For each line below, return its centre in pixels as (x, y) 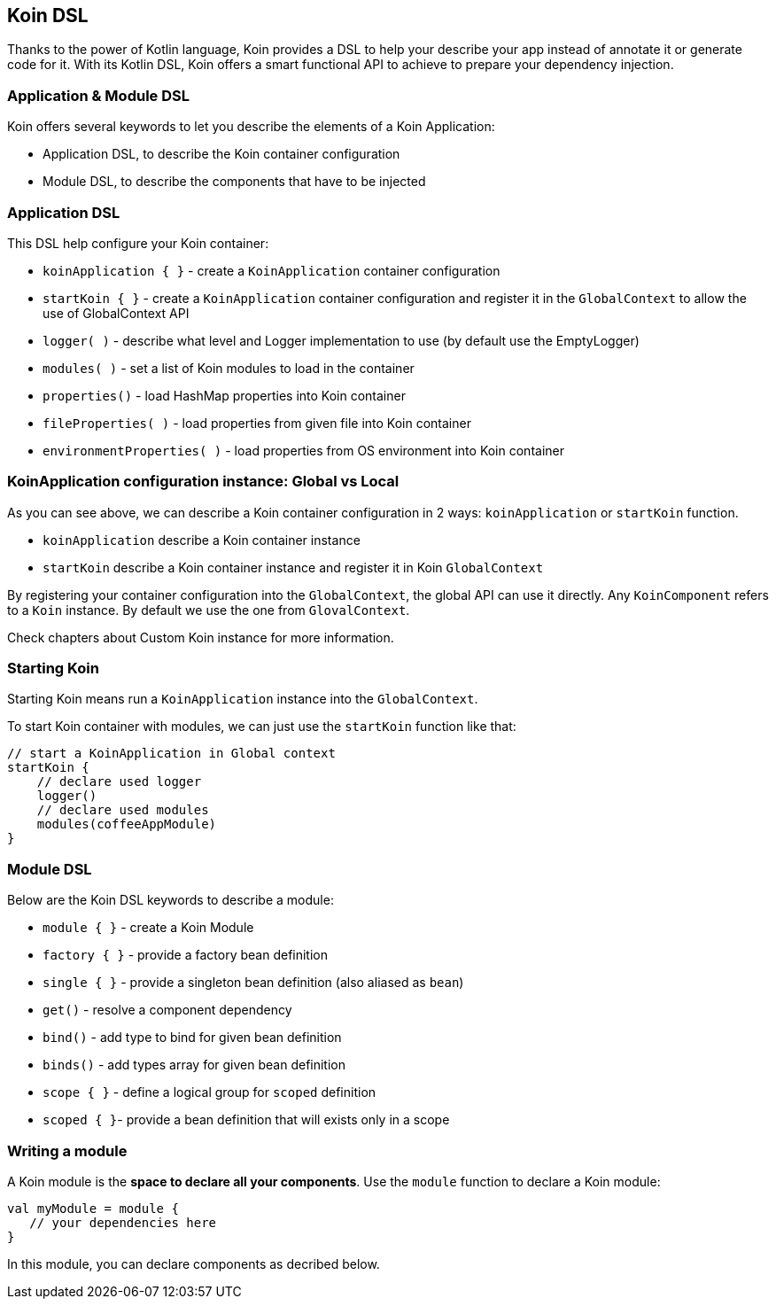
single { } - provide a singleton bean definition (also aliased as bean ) (253, 983)
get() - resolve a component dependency (167, 1010)
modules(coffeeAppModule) (127, 824)
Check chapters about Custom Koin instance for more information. (201, 637)
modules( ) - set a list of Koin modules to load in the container (229, 368)
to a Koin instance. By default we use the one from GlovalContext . (209, 610)
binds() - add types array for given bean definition (194, 1065)
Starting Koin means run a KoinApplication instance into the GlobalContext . (243, 699)
